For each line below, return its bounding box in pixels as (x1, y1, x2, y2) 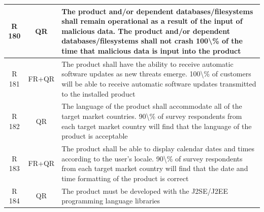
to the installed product (61, 88, 136, 99)
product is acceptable (61, 131, 128, 141)
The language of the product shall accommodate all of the (61, 101, 242, 111)
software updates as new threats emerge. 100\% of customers (61, 68, 251, 79)
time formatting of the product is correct (61, 173, 189, 183)
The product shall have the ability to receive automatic (61, 58, 234, 69)
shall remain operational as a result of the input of (61, 16, 243, 26)
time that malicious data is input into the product (61, 45, 241, 56)
